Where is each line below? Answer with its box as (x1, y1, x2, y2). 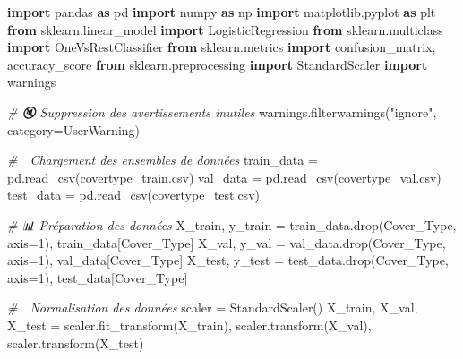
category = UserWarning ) (7, 120, 141, 139)
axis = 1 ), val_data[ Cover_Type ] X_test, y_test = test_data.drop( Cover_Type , (7, 251, 449, 269)
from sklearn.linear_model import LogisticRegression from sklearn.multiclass (7, 20, 443, 38)
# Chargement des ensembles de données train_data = (7, 150, 318, 169)
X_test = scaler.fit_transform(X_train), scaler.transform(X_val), (7, 315, 372, 334)
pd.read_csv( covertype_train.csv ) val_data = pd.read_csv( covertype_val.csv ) (7, 167, 442, 186)
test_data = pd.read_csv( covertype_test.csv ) (7, 185, 260, 204)
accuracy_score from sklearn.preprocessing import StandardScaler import (7, 55, 428, 73)
